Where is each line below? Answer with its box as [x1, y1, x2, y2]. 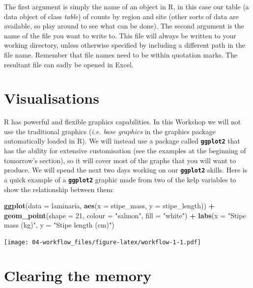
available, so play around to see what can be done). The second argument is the [4, 21, 244, 31]
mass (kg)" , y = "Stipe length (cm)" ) [4, 220, 114, 230]
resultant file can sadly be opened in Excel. [4, 59, 134, 69]
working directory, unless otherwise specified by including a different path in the [4, 40, 245, 50]
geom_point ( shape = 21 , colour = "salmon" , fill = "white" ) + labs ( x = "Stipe [4, 210, 246, 220]
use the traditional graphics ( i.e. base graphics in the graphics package [4, 126, 216, 136]
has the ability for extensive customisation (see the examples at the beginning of [4, 145, 246, 156]
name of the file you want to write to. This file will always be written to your [4, 30, 236, 40]
